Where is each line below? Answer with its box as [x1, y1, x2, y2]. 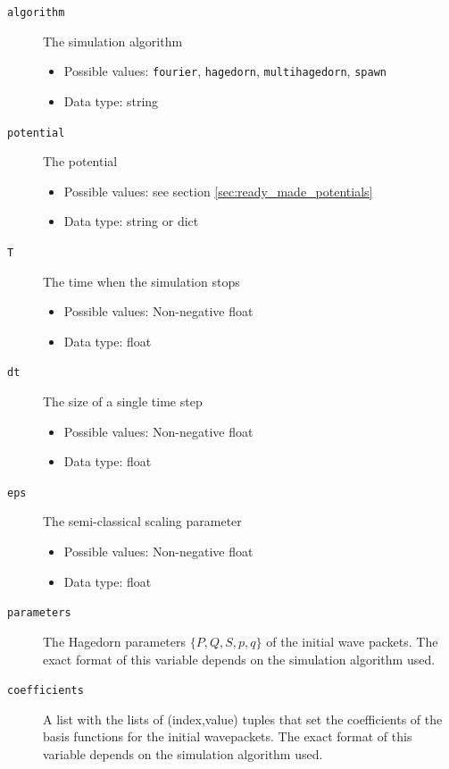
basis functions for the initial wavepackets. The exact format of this [43, 727, 412, 746]
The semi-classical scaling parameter [43, 512, 242, 531]
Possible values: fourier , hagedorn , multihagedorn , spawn [63, 62, 387, 80]
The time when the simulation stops [43, 272, 240, 290]
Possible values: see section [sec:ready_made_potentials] [63, 181, 373, 200]
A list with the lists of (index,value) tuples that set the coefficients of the [43, 709, 443, 728]
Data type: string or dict [63, 212, 199, 230]
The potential [43, 152, 118, 171]
